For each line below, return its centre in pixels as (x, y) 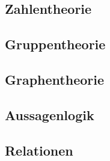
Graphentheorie (54, 79)
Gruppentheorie (55, 44)
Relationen (39, 150)
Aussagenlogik (50, 114)
